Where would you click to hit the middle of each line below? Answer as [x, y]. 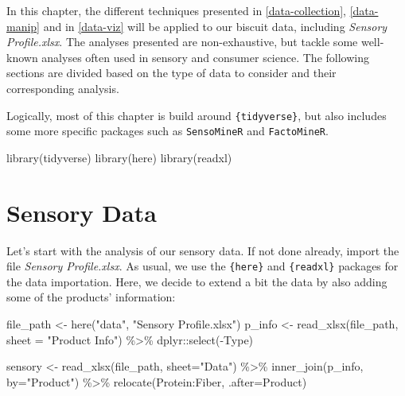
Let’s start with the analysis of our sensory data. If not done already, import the [203, 250]
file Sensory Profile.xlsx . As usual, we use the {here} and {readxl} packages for [202, 266]
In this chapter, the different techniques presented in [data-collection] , [176, 10]
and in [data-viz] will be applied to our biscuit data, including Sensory [215, 26]
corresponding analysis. [63, 88]
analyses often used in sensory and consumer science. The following [205, 57]
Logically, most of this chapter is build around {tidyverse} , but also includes [197, 115]
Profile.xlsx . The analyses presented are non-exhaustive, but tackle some [182, 42]
